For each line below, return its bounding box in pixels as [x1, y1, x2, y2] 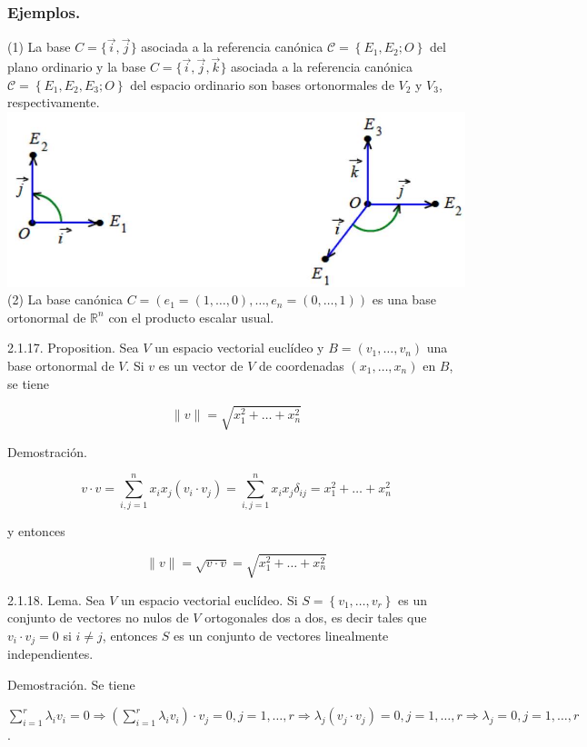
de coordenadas [258, 356, 344, 375]
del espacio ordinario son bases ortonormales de [130, 75, 394, 94]
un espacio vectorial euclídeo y [154, 338, 324, 357]
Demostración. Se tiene [7, 674, 135, 693]
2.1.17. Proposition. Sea [7, 338, 139, 357]
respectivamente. [7, 93, 100, 112]
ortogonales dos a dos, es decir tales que [204, 608, 427, 627]
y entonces [7, 522, 65, 541]
